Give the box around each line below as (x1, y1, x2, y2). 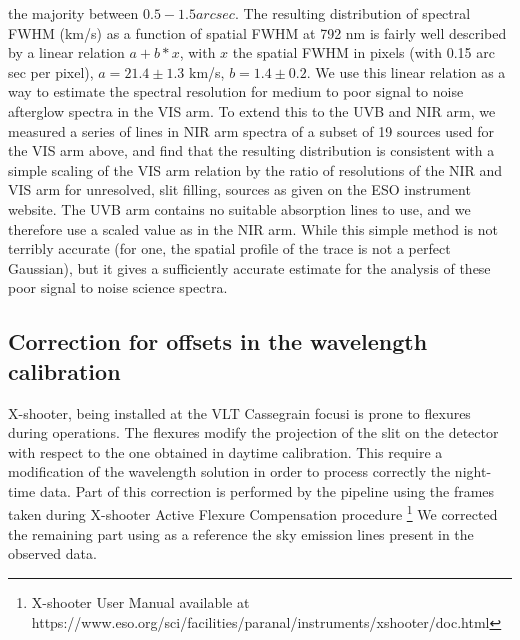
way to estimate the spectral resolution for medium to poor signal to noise (8, 81, 464, 102)
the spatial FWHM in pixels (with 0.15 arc (232, 42, 495, 63)
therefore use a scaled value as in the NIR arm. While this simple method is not (8, 218, 498, 239)
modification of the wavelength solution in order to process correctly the (8, 461, 451, 482)
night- (454, 461, 492, 482)
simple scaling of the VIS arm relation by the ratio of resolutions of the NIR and (8, 159, 503, 180)
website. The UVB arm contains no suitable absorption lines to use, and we (8, 198, 471, 219)
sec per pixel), (8, 61, 94, 82)
